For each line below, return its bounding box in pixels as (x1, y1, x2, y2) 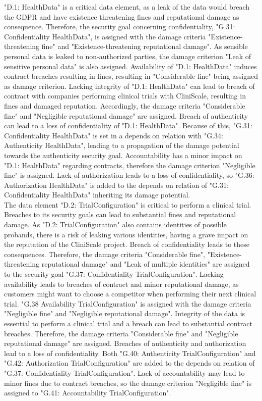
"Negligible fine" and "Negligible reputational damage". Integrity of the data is (4, 308, 245, 319)
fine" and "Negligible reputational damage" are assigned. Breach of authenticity (4, 110, 248, 121)
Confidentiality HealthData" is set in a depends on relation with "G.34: (4, 130, 223, 140)
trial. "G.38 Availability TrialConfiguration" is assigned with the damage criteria (4, 298, 251, 309)
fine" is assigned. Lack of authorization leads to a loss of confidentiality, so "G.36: (4, 170, 254, 180)
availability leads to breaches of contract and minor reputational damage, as (4, 278, 239, 289)
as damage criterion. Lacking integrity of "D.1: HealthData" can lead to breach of (4, 80, 255, 91)
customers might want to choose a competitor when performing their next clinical (4, 288, 256, 299)
